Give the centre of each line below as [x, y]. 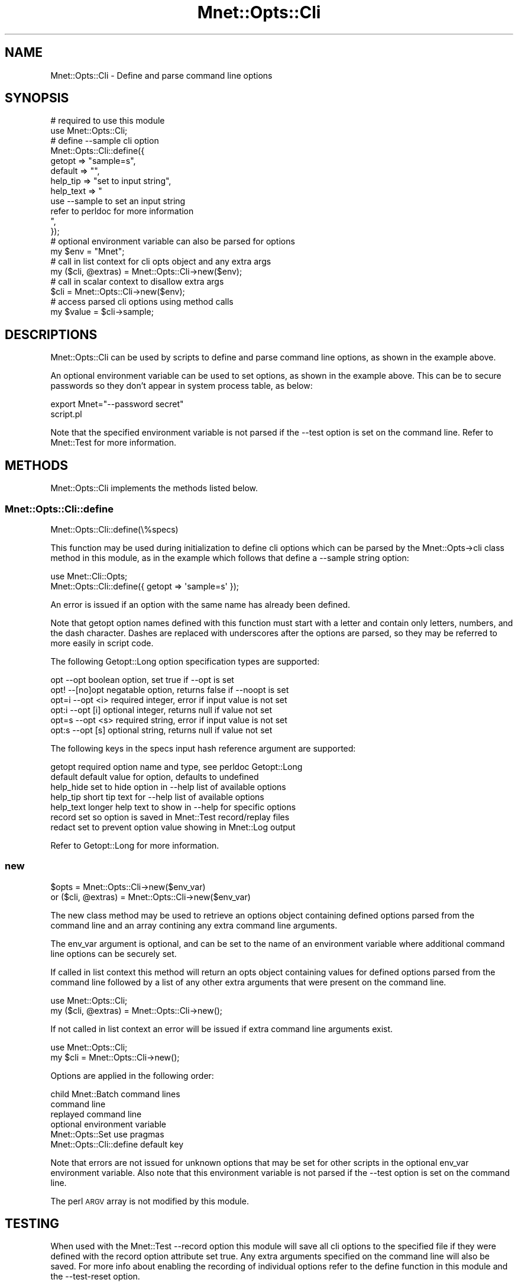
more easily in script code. [102, 643]
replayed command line [96, 1114]
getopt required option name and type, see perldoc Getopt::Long [177, 766]
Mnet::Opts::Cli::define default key [117, 1144]
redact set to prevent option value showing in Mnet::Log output [173, 827]
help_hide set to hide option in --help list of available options [168, 787]
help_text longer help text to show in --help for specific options [173, 807]
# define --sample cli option [105, 141]
